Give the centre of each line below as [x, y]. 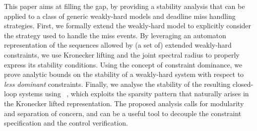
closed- [243, 84]
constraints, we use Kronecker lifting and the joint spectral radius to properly [122, 54]
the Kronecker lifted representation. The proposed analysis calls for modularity [124, 103]
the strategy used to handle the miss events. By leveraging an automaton [115, 35]
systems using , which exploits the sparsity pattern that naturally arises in [134, 94]
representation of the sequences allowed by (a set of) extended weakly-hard [118, 45]
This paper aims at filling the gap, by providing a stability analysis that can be [125, 6]
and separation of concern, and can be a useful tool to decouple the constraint [123, 113]
